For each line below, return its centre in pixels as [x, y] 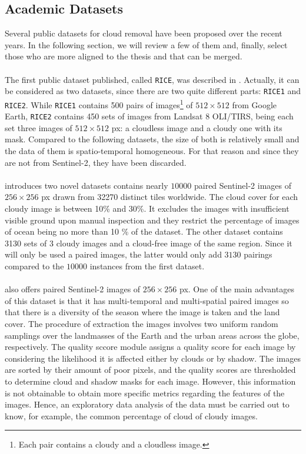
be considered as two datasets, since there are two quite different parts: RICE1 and [153, 91]
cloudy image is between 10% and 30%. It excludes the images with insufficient [147, 208]
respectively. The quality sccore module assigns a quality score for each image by [150, 347]
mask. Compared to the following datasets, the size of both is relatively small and [152, 139]
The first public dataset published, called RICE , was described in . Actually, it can [152, 79]
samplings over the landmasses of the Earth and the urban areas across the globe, [152, 335]
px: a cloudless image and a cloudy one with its [197, 127]
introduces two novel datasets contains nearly [87, 185]
